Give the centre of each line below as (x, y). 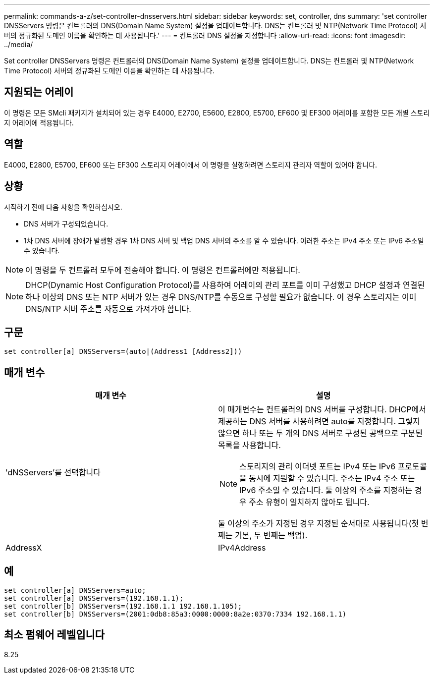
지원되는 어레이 (39, 92)
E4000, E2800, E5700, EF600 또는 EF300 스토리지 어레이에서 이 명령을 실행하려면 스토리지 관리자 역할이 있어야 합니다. (191, 165)
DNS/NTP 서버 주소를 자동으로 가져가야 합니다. (108, 309)
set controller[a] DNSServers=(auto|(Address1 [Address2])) (123, 352)
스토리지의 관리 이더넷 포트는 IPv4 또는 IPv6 (318, 467)
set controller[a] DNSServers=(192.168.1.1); (94, 598)
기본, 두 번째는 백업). (271, 536)
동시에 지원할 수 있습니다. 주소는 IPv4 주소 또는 (332, 479)
